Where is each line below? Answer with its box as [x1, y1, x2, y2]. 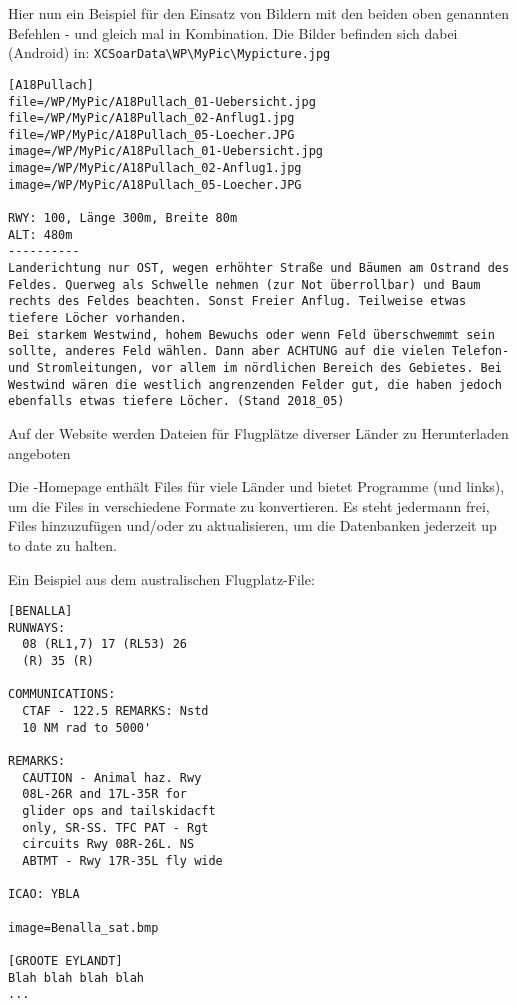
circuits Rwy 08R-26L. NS [22, 837, 195, 852]
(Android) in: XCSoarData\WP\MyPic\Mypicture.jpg [8, 42, 331, 63]
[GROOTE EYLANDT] [8, 953, 123, 968]
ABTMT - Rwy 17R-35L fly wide [22, 853, 223, 868]
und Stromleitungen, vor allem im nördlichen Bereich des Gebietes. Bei [8, 361, 502, 375]
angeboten [8, 442, 71, 463]
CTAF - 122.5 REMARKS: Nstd [22, 704, 209, 719]
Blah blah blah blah [8, 970, 145, 985]
